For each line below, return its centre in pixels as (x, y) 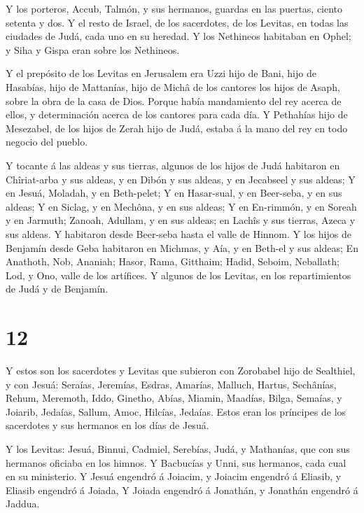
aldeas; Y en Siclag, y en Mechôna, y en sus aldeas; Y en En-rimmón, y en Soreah (181, 206)
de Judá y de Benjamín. (57, 289)
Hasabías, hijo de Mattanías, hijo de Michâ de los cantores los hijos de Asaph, (173, 86)
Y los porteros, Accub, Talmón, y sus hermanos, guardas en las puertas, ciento (174, 8)
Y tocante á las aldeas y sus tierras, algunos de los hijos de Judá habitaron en (173, 165)
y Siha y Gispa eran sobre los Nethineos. (93, 49)
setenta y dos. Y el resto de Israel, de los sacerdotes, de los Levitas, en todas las (177, 22)
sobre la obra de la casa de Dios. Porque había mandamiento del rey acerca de (174, 100)
